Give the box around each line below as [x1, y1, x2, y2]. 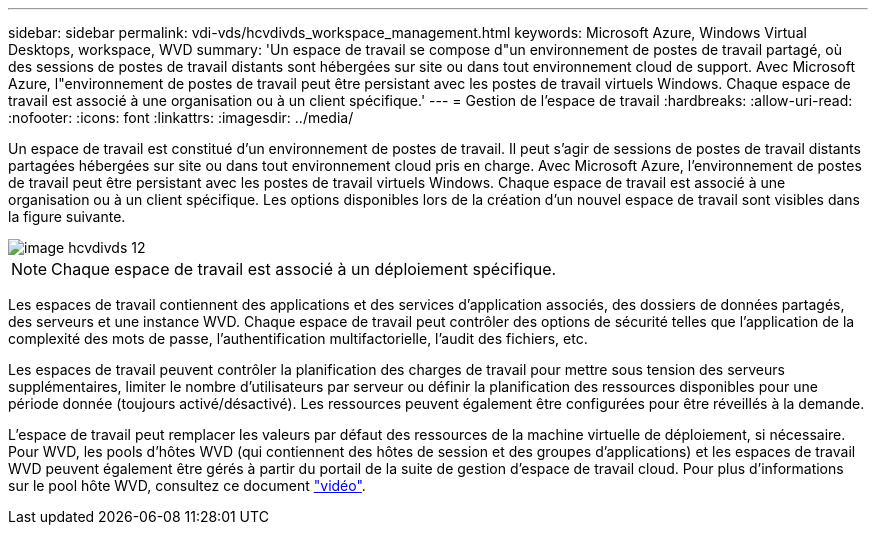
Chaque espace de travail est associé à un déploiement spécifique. [51, 259, 557, 279]
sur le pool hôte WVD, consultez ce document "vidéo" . [8, 477, 366, 494]
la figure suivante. [8, 208, 126, 225]
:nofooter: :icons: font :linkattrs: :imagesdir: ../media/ [8, 109, 354, 126]
